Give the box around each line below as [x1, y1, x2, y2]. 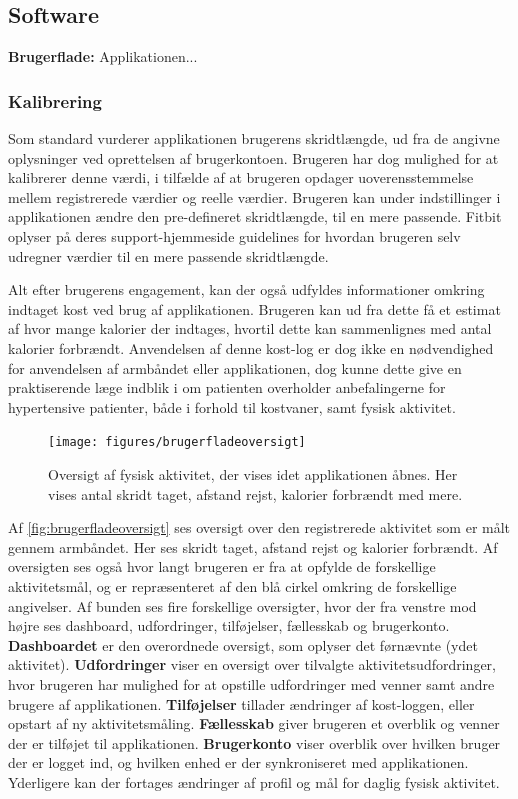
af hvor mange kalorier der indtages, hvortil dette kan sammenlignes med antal [8, 318, 492, 339]
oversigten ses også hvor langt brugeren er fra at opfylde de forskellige [8, 556, 436, 577]
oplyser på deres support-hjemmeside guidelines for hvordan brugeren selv [8, 225, 461, 246]
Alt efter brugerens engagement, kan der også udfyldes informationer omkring [8, 279, 485, 300]
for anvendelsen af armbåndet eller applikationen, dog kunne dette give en [8, 357, 462, 378]
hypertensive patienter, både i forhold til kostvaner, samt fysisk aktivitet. [8, 396, 456, 417]
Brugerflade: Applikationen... [8, 46, 198, 67]
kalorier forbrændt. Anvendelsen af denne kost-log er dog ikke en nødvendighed [8, 337, 494, 358]
